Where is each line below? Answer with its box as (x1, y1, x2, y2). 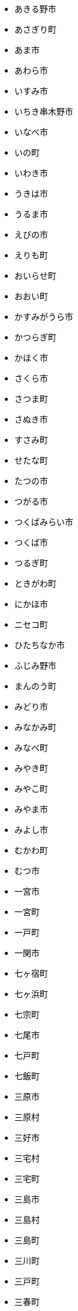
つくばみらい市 (14, 517, 73, 527)
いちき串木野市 (14, 106, 73, 116)
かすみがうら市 (14, 311, 73, 322)
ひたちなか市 (14, 640, 65, 650)
